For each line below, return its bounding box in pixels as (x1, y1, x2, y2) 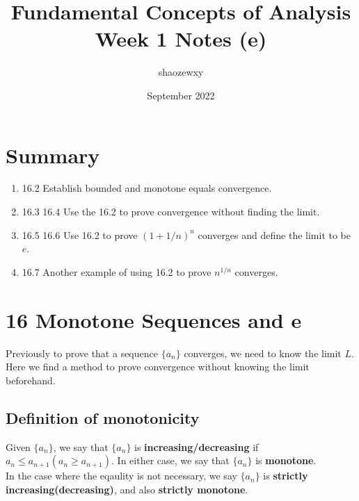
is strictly (263, 468, 308, 483)
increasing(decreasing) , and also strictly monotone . (6, 482, 248, 496)
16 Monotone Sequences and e (6, 305, 302, 334)
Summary (6, 140, 100, 169)
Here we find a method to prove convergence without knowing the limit (6, 359, 310, 374)
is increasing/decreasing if (134, 439, 259, 454)
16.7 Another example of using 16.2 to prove (22, 264, 212, 279)
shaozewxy (158, 65, 204, 79)
